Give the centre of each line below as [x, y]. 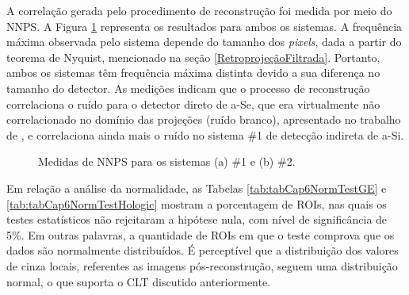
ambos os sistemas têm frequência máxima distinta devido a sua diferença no [193, 73]
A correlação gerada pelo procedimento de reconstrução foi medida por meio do [199, 10]
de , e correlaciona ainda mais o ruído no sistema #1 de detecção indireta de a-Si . [205, 134]
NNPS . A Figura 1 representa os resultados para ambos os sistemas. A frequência [204, 26]
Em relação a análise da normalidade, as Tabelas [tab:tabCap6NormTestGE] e [197, 188]
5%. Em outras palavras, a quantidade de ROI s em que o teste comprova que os [201, 234]
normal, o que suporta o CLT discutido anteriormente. [139, 281]
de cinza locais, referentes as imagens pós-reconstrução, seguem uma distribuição [202, 265]
